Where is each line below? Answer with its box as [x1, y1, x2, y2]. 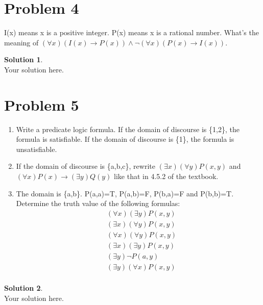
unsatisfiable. [16, 143, 57, 154]
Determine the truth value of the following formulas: [16, 198, 180, 209]
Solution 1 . [4, 54, 43, 65]
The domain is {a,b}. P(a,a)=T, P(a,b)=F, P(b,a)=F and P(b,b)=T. [16, 188, 234, 198]
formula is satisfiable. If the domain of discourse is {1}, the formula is [16, 134, 234, 144]
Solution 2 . [4, 283, 43, 293]
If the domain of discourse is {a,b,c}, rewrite [16, 161, 155, 171]
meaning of [4, 37, 39, 47]
